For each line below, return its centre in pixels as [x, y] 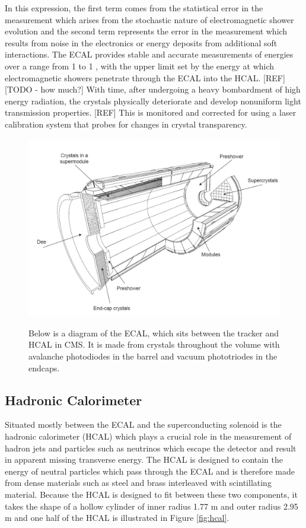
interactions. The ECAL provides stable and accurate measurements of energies [149, 54]
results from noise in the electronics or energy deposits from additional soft [141, 42]
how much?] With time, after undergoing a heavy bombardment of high [170, 89]
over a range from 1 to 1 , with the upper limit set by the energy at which [140, 66]
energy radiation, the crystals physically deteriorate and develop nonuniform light [153, 101]
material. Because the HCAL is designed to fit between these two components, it [151, 494]
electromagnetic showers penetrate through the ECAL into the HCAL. [133, 77]
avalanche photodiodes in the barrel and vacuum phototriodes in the [153, 356]
